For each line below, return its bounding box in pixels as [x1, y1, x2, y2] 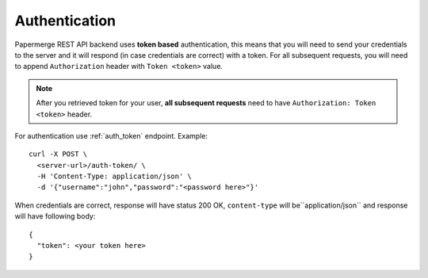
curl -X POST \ [29, 150, 88, 158]
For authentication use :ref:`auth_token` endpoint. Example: [14, 131, 208, 140]
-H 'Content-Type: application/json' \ [36, 172, 192, 181]
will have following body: [14, 211, 96, 221]
